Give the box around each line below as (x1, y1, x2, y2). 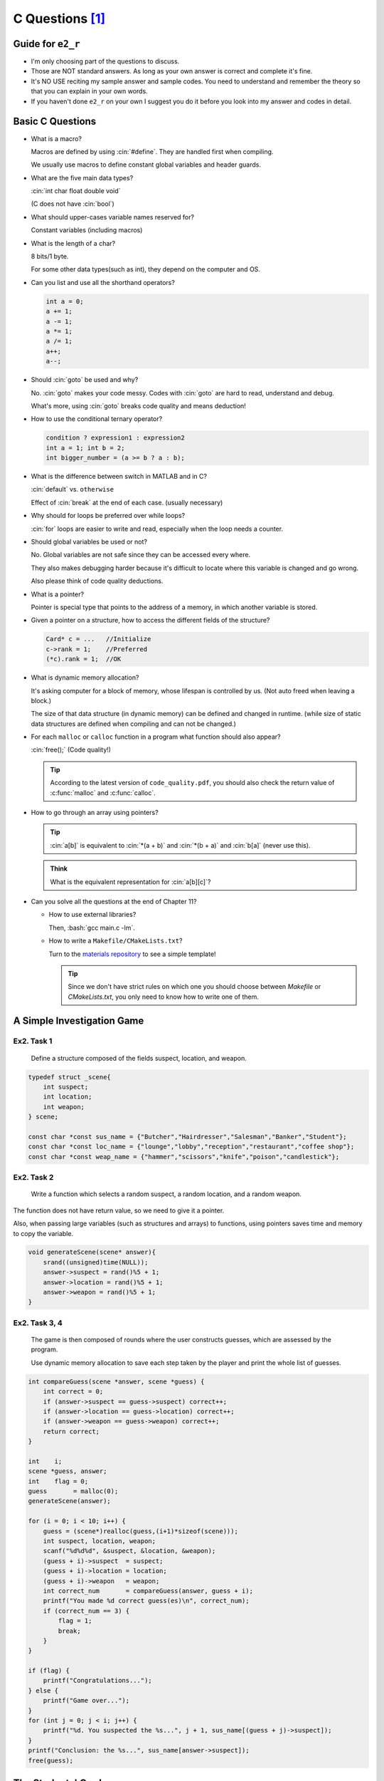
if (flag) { (28, 1667, 70, 1675)
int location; (43, 1093, 92, 1101)
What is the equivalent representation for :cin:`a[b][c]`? (50, 877, 211, 886)
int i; (28, 1457, 63, 1465)
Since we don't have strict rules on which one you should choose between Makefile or (68, 982, 321, 991)
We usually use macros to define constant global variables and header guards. (31, 160, 261, 169)
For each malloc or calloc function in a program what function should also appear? (31, 732, 281, 741)
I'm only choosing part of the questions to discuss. (31, 57, 180, 66)
